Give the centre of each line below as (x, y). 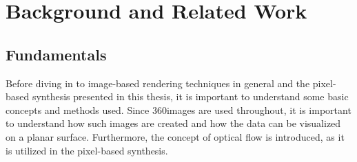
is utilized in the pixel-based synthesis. (87, 150)
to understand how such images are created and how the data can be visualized (173, 123)
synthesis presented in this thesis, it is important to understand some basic (190, 96)
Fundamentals (56, 54)
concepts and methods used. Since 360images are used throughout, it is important (178, 109)
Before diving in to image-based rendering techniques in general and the (158, 83)
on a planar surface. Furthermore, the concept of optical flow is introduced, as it (175, 136)
